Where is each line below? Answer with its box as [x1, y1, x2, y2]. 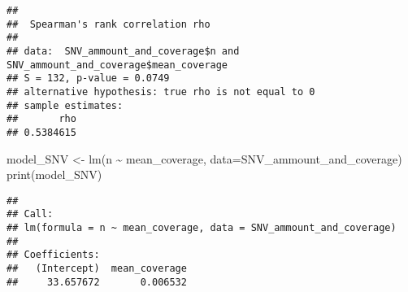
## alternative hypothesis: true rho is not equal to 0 [7, 85, 315, 98]
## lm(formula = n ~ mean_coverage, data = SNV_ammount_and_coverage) [7, 222, 397, 234]
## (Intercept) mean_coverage [7, 263, 187, 275]
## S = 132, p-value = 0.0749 [7, 72, 170, 85]
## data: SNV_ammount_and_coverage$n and [7, 45, 240, 57]
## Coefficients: [7, 249, 100, 261]
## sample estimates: [7, 99, 124, 111]
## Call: [7, 208, 54, 220]
